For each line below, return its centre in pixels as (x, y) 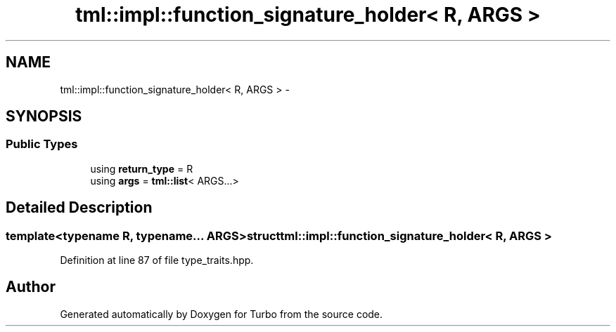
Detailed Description (79, 208)
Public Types (42, 144)
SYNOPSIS (44, 117)
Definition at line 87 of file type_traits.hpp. (157, 260)
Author (31, 287)
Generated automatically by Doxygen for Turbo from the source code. (222, 314)
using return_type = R (142, 168)
